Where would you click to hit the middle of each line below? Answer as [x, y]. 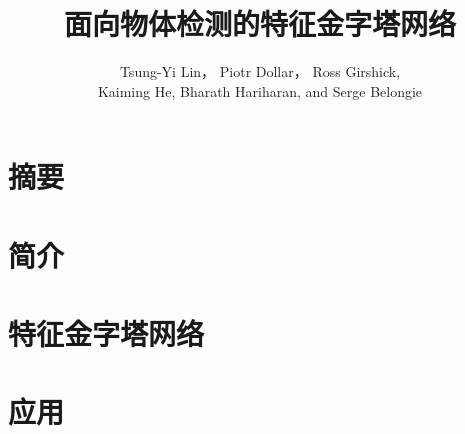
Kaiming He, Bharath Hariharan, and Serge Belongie [260, 90]
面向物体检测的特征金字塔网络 [259, 23]
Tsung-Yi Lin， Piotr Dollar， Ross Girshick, [260, 71]
